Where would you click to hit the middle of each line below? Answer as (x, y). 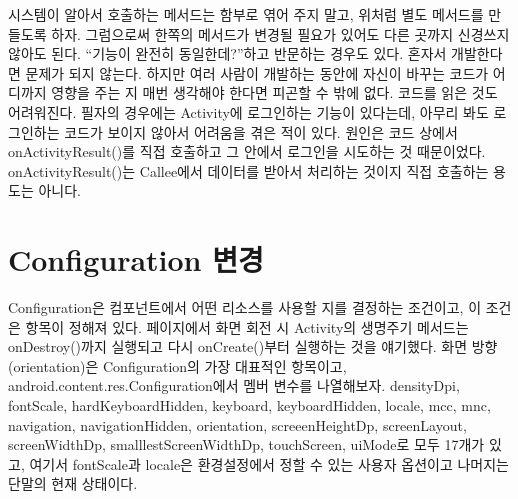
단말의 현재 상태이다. (73, 483)
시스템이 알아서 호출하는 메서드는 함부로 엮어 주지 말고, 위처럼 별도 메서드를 (246, 14)
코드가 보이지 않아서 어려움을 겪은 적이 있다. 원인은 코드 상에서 (261, 131)
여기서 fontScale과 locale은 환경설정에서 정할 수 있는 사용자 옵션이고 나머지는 (269, 463)
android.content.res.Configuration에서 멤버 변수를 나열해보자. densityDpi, (234, 385)
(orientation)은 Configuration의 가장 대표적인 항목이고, (177, 365)
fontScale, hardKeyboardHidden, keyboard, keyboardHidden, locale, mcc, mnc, (249, 405)
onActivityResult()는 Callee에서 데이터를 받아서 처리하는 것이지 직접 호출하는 (248, 170)
